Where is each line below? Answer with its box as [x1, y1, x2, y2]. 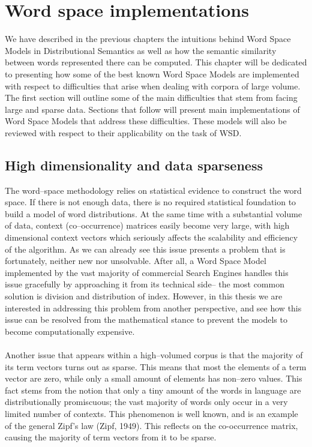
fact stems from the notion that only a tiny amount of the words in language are [5, 383, 301, 396]
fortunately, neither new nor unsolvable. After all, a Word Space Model [5, 254, 266, 267]
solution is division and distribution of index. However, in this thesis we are [5, 290, 283, 302]
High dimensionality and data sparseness [5, 155, 263, 174]
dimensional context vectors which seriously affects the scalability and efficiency [5, 231, 298, 244]
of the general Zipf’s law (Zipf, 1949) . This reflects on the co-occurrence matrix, [5, 419, 298, 431]
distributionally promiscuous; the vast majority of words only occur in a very [5, 395, 288, 408]
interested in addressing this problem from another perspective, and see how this [5, 301, 302, 314]
